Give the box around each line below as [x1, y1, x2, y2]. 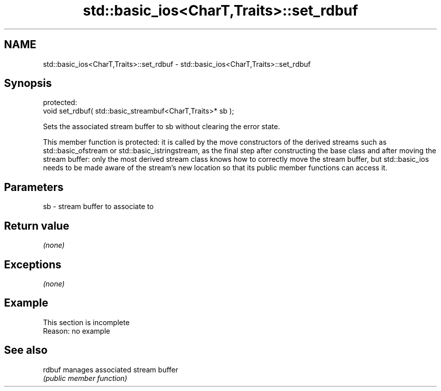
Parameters [4, 180, 63, 193]
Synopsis [4, 77, 52, 90]
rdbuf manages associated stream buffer [43, 365, 178, 374]
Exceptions [4, 258, 61, 271]
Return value [4, 219, 69, 232]
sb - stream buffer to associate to [43, 202, 154, 211]
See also [4, 344, 48, 357]
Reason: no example [43, 326, 110, 335]
